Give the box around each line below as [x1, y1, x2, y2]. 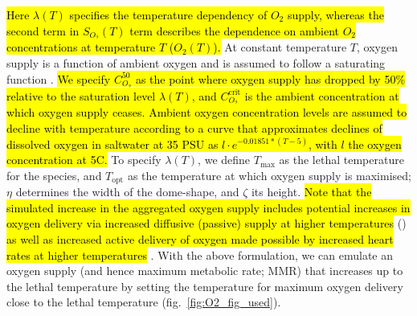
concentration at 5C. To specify [6, 151, 161, 168]
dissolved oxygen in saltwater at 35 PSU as [6, 135, 219, 152]
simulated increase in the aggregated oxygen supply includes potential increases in [6, 199, 411, 215]
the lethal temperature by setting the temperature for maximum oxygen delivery [6, 277, 403, 294]
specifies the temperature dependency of [69, 6, 268, 23]
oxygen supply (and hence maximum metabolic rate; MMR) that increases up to [6, 262, 403, 279]
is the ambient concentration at [244, 87, 399, 104]
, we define [198, 151, 251, 168]
